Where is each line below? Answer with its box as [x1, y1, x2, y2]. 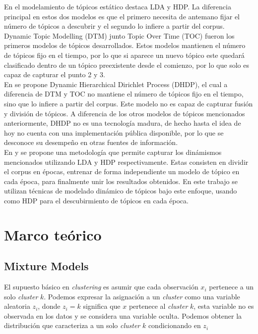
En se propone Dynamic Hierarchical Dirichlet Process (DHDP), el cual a [4, 79, 228, 89]
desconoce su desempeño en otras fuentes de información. [4, 137, 178, 147]
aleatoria [4, 301, 30, 311]
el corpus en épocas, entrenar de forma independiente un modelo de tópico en [4, 166, 240, 177]
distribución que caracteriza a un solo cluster [4, 320, 140, 331]
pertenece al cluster [129, 301, 188, 311]
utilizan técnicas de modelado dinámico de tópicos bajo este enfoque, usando [4, 186, 237, 196]
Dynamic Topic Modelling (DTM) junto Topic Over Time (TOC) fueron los [4, 30, 235, 41]
